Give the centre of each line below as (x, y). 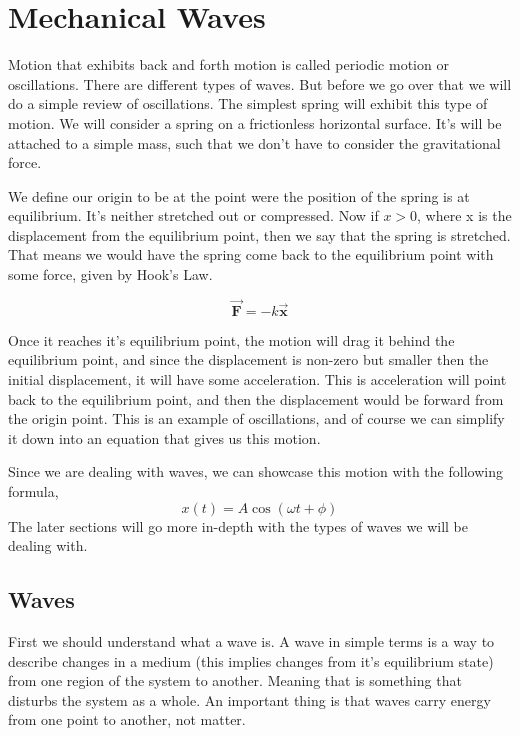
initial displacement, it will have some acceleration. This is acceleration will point (257, 379)
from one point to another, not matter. (127, 719)
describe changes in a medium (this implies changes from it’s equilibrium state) (251, 660)
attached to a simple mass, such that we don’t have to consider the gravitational (254, 142)
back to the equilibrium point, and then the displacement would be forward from (256, 398)
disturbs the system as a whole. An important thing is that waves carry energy (249, 699)
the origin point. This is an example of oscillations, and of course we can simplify (256, 418)
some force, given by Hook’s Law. (110, 274)
